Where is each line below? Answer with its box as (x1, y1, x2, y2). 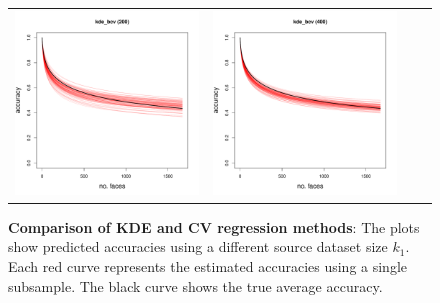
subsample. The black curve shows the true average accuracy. (8, 275, 383, 296)
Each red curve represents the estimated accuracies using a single (8, 256, 408, 277)
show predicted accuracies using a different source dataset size (8, 236, 388, 257)
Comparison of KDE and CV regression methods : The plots (8, 216, 420, 237)
